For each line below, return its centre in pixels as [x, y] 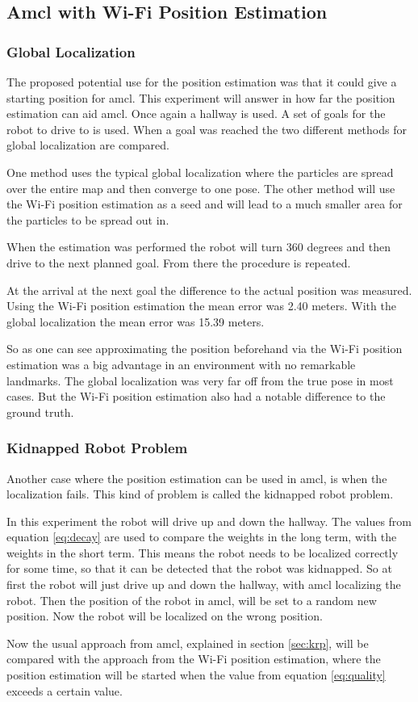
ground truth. [40, 412]
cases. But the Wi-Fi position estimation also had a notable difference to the [196, 396]
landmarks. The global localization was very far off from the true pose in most [200, 380]
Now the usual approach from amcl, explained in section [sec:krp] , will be [188, 643]
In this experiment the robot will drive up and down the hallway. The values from [209, 521]
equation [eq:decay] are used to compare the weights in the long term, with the [202, 537]
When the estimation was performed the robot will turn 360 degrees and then [199, 247]
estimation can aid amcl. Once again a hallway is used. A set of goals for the [196, 113]
